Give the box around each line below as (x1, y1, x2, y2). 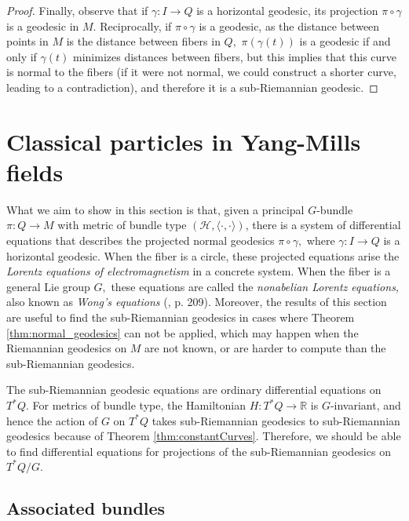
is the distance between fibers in (66, 33, 221, 49)
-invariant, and (330, 397, 401, 413)
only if (6, 48, 37, 64)
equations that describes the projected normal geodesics (6, 232, 275, 249)
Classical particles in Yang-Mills (6, 125, 361, 157)
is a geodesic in (6, 17, 79, 34)
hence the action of (6, 412, 98, 428)
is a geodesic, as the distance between (199, 17, 380, 34)
